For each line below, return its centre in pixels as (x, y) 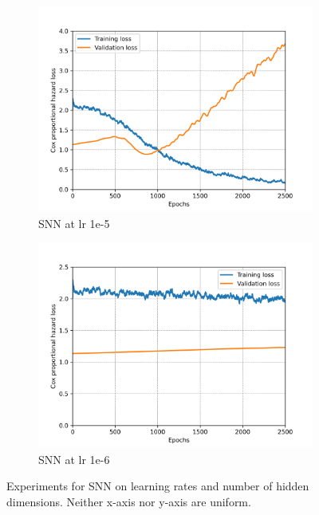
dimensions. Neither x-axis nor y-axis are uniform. (129, 501)
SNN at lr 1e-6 (74, 459)
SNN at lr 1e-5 (74, 223)
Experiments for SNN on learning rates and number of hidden (158, 486)
